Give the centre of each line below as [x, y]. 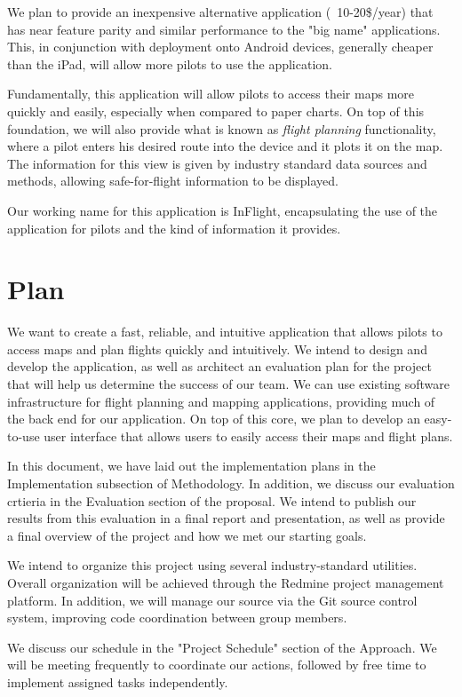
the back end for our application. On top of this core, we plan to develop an [214, 419]
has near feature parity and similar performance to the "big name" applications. [224, 29]
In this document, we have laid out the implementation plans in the [191, 466]
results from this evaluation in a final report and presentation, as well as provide [226, 518]
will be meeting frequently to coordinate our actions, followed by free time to [217, 665]
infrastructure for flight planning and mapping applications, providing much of [221, 401]
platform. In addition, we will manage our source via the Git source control [212, 600]
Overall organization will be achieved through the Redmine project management [226, 582]
